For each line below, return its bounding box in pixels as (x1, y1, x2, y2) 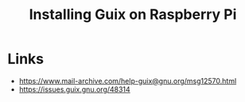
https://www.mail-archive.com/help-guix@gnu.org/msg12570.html (18, 76, 237, 85)
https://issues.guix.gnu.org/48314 (18, 85, 130, 94)
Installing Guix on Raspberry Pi (29, 6, 237, 24)
